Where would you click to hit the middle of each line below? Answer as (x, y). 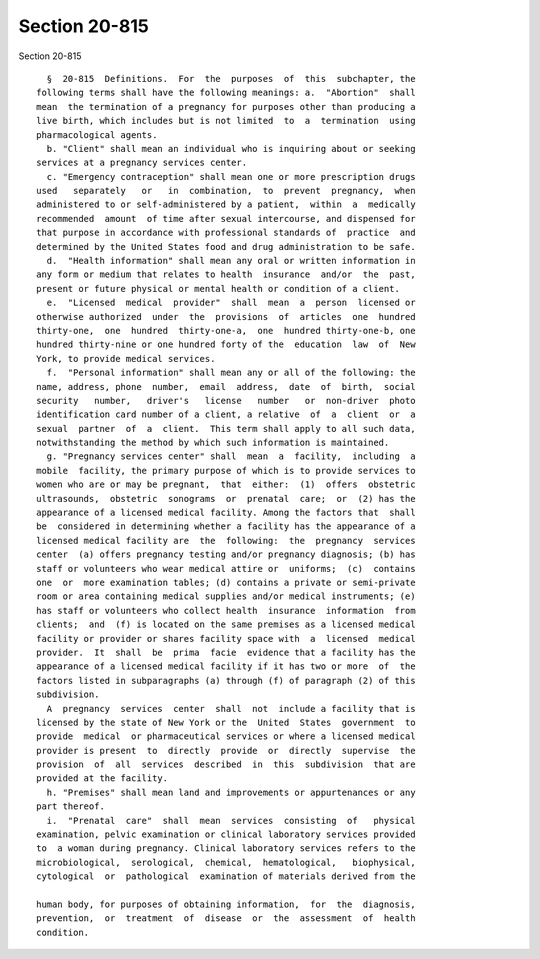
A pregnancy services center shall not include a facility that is (231, 708)
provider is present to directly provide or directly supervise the (226, 750)
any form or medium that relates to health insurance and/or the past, (226, 274)
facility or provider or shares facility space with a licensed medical (226, 638)
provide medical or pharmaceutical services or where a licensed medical (226, 736)
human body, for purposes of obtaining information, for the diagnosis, (226, 904)
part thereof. (70, 806)
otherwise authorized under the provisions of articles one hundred (226, 316)
